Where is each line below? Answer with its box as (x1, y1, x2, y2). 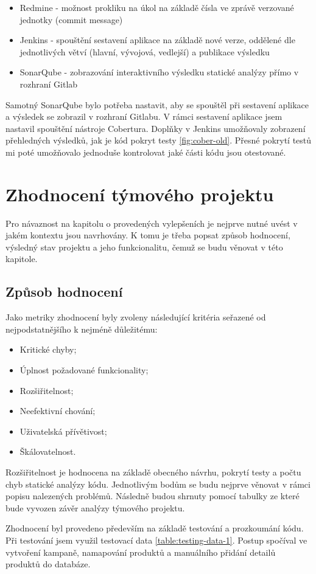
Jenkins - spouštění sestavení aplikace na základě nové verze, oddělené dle (19, 33, 295, 46)
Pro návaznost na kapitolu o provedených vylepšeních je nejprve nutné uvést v (5, 216, 298, 229)
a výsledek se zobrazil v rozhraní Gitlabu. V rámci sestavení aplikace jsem (5, 110, 283, 123)
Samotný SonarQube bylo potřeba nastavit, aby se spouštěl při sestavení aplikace (5, 98, 309, 111)
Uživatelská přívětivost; (19, 424, 107, 437)
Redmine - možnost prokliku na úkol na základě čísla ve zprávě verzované (19, 1, 294, 13)
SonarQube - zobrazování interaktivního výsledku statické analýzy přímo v (19, 66, 299, 78)
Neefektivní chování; (19, 404, 96, 417)
